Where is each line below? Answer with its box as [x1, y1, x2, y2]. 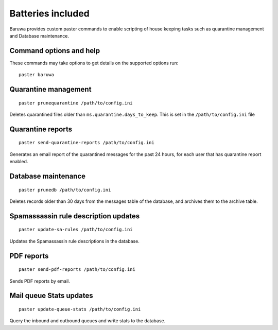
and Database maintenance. [9, 32, 69, 39]
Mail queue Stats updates [9, 291, 93, 300]
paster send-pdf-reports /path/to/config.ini [19, 267, 136, 272]
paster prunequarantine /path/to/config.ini [19, 100, 133, 106]
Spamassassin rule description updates [9, 212, 140, 220]
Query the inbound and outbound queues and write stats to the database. [9, 318, 166, 324]
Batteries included [9, 8, 90, 19]
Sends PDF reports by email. [9, 278, 71, 284]
